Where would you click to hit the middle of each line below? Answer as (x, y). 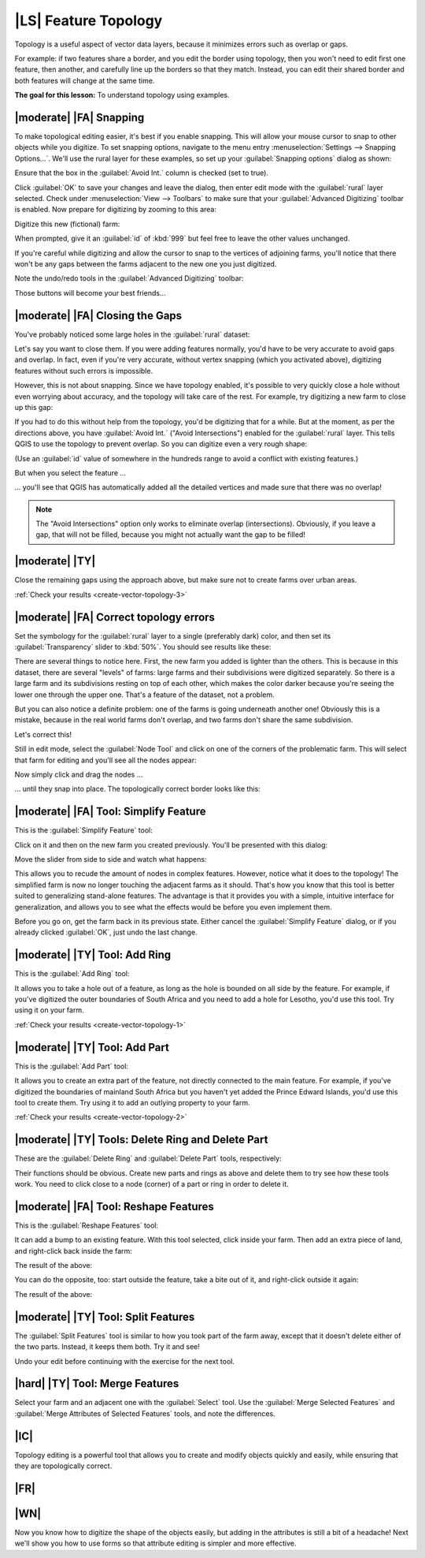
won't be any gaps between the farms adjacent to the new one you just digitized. (146, 263)
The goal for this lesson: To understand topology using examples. (122, 95)
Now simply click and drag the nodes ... (79, 774)
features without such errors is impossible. (84, 371)
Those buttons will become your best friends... (90, 293)
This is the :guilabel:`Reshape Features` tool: (87, 1225)
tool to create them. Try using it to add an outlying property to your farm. (132, 1102)
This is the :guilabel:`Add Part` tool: (72, 1066)
